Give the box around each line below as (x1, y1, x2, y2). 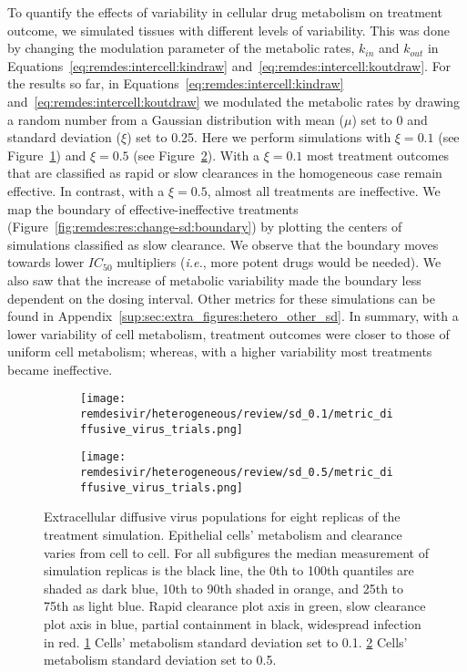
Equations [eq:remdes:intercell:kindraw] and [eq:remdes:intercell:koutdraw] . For (7, 56, 452, 75)
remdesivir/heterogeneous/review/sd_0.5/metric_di (80, 466, 393, 480)
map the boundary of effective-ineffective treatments (7, 199, 299, 218)
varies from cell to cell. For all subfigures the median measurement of (44, 543, 429, 562)
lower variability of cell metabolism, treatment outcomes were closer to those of (7, 324, 450, 343)
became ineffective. (7, 359, 113, 378)
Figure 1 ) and (7, 145, 86, 164)
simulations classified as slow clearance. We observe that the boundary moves (7, 234, 439, 253)
